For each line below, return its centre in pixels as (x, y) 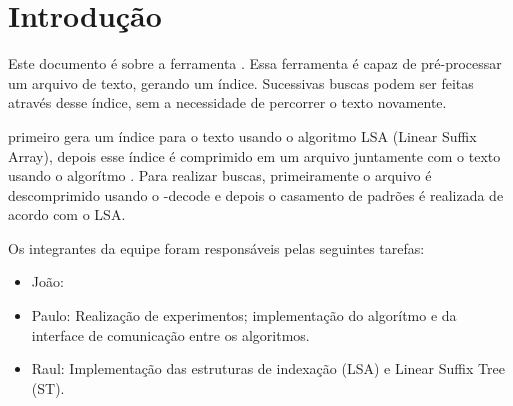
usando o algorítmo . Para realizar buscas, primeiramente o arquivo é (220, 175)
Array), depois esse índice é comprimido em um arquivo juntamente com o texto (254, 155)
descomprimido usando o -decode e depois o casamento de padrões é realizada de (256, 194)
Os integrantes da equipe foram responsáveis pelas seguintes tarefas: (216, 247)
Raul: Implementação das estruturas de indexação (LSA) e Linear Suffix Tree (268, 368)
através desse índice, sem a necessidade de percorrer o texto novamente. (227, 102)
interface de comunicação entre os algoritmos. (170, 334)
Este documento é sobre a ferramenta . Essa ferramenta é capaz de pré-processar (255, 63)
